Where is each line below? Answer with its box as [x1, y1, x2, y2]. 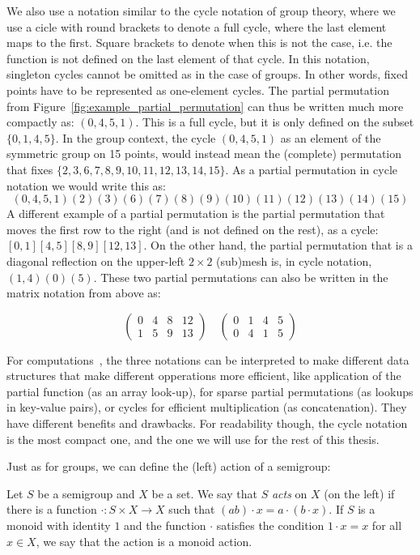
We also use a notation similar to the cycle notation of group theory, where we [6, 2, 396, 19]
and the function [124, 517, 206, 534]
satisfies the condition [216, 517, 325, 534]
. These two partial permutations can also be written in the [93, 268, 388, 285]
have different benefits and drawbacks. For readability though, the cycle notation [6, 415, 408, 432]
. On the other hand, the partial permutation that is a [143, 237, 413, 254]
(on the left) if [324, 485, 395, 502]
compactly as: [6, 113, 74, 130]
